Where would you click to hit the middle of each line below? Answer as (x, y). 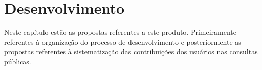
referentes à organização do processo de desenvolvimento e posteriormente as (123, 42)
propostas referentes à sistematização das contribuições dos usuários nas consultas (131, 52)
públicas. (18, 61)
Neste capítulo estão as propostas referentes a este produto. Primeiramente (120, 32)
